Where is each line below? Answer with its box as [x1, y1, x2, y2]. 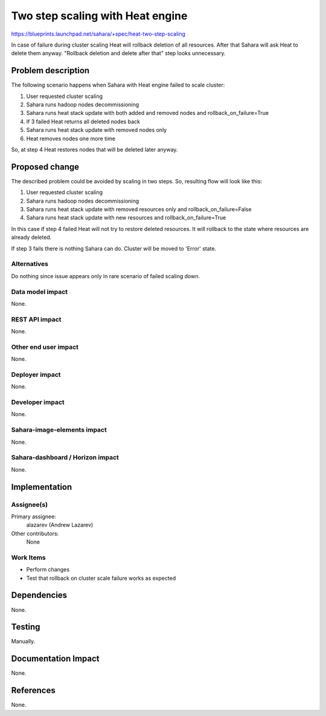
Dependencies [11, 590, 68, 600]
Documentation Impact [11, 654, 100, 664]
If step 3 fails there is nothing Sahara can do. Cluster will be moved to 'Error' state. [11, 245, 217, 252]
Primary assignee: [11, 513, 57, 520]
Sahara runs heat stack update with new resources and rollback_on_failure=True [26, 214, 226, 221]
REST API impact [11, 315, 62, 324]
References [11, 685, 56, 695]
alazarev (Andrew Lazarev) [26, 521, 94, 529]
